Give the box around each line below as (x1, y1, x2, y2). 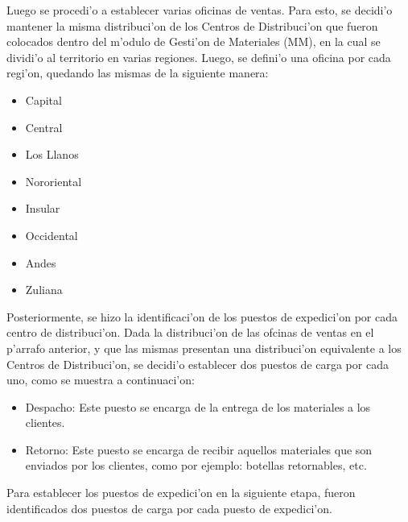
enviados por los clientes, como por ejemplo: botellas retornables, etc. (25, 457, 367, 474)
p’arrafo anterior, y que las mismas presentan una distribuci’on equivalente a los (6, 339, 402, 356)
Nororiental (25, 172, 82, 189)
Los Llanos (25, 146, 79, 163)
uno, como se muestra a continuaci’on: (6, 371, 195, 388)
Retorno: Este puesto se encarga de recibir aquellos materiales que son (25, 441, 373, 458)
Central (25, 118, 63, 135)
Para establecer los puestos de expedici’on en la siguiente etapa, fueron (6, 484, 356, 501)
